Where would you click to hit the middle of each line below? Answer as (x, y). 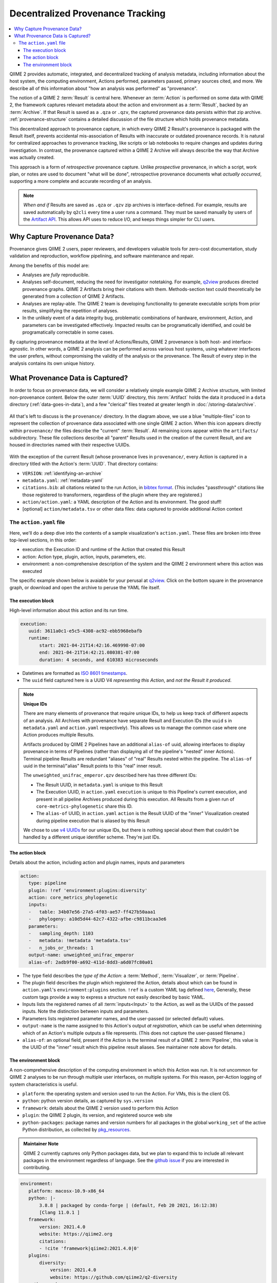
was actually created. (32, 158)
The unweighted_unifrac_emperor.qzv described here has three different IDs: (110, 775)
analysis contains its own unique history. (52, 363)
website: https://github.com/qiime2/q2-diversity (114, 1277)
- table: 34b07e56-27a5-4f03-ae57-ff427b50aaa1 (92, 912)
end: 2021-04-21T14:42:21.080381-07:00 (89, 653)
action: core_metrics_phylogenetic (73, 897)
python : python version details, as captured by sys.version (88, 1101)
